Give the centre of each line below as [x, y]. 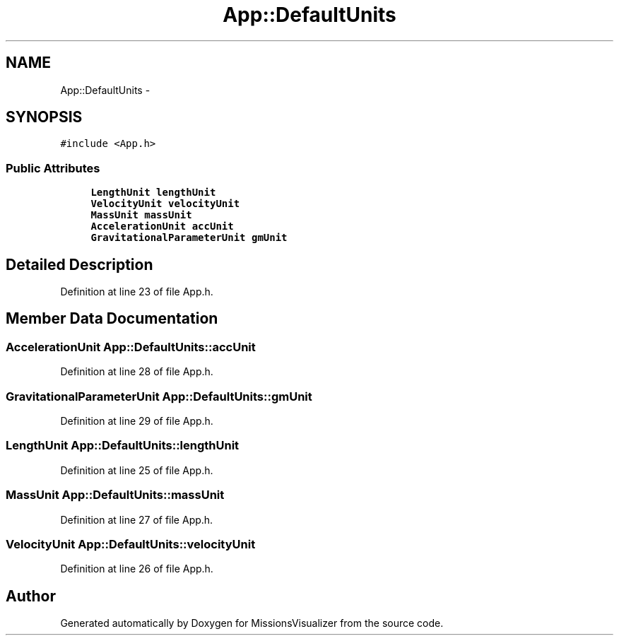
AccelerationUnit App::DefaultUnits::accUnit [131, 347]
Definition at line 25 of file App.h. [137, 470]
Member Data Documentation [112, 319]
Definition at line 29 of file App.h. [137, 421]
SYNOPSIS [44, 117]
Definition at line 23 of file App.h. [137, 292]
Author [31, 596]
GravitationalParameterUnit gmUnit [189, 238]
